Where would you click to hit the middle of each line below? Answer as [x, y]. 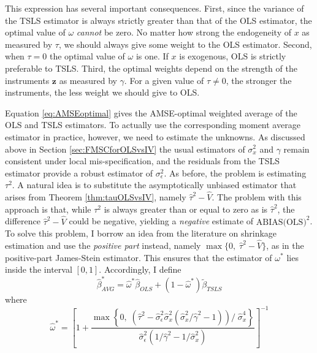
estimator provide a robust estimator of [79, 173]
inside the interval [39, 269]
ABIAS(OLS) [281, 222]
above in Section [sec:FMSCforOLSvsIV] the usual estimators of [125, 149]
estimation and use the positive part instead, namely [103, 245]
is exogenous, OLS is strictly [233, 56]
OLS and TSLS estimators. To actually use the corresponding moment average [153, 125]
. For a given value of [164, 80]
